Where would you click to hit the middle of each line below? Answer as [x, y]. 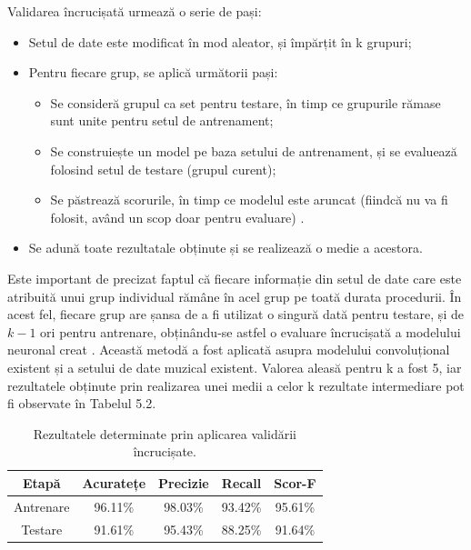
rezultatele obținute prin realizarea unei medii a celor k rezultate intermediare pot [236, 385]
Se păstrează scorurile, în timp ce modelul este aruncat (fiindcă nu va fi [249, 200]
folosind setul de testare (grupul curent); [163, 169]
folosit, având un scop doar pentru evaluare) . [177, 217]
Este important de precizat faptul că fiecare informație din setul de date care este [235, 278]
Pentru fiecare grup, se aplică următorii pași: [153, 72]
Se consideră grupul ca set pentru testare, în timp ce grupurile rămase [246, 102]
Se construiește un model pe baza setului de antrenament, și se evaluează [254, 150]
